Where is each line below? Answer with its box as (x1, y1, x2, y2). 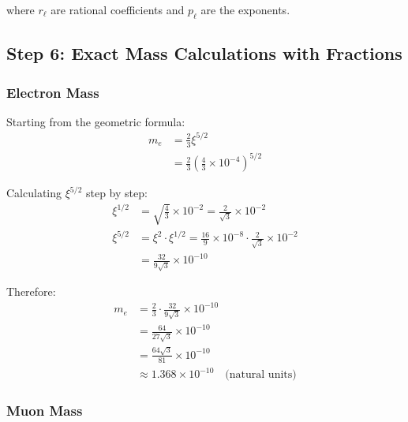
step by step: (85, 185, 148, 201)
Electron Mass (6, 82, 99, 102)
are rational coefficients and (51, 2, 185, 17)
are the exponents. (200, 2, 290, 17)
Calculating (6, 185, 62, 201)
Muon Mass (6, 401, 83, 420)
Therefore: (6, 283, 56, 300)
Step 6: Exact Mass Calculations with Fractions (6, 41, 402, 65)
